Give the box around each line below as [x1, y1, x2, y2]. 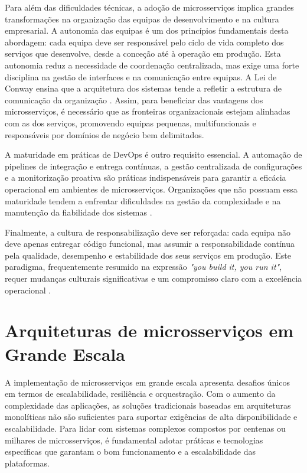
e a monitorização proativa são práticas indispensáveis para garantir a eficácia [5, 171, 286, 184]
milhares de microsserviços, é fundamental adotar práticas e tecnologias [5, 433, 263, 446]
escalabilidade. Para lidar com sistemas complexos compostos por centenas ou [5, 422, 286, 434]
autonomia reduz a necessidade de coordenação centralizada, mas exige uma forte [5, 58, 299, 71]
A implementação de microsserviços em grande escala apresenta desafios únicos [5, 376, 290, 388]
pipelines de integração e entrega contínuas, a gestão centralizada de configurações [5, 159, 302, 172]
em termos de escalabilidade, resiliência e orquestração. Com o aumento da [5, 387, 276, 400]
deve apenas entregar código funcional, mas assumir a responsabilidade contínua [5, 237, 295, 250]
